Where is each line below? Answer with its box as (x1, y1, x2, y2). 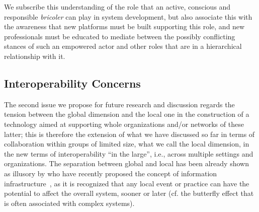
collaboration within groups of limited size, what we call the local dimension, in (4, 138, 249, 149)
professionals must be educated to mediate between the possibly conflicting (4, 31, 235, 41)
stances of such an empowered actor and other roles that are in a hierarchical (4, 41, 242, 51)
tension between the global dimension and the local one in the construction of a (4, 109, 249, 119)
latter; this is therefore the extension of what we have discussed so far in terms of (4, 128, 255, 139)
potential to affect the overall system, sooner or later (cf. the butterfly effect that (4, 188, 254, 198)
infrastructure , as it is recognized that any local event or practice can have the (4, 178, 249, 188)
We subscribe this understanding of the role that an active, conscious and (4, 2, 231, 12)
